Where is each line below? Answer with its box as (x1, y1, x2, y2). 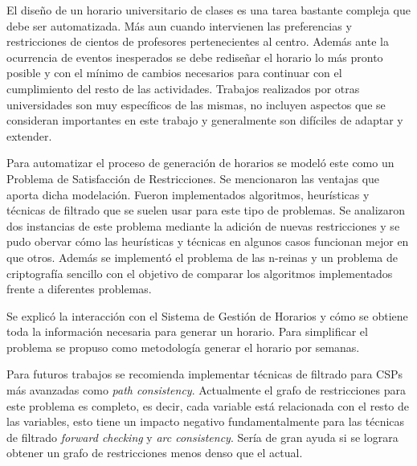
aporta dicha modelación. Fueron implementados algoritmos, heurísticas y (6, 186, 370, 202)
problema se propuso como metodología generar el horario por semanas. (6, 338, 360, 355)
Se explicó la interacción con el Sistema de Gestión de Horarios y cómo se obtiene (6, 307, 408, 324)
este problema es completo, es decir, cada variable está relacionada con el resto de (6, 397, 409, 414)
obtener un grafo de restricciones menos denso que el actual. (6, 444, 303, 461)
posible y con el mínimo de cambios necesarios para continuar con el (6, 64, 342, 81)
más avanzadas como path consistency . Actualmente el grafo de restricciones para (6, 382, 406, 399)
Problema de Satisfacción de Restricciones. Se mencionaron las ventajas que (6, 170, 380, 186)
